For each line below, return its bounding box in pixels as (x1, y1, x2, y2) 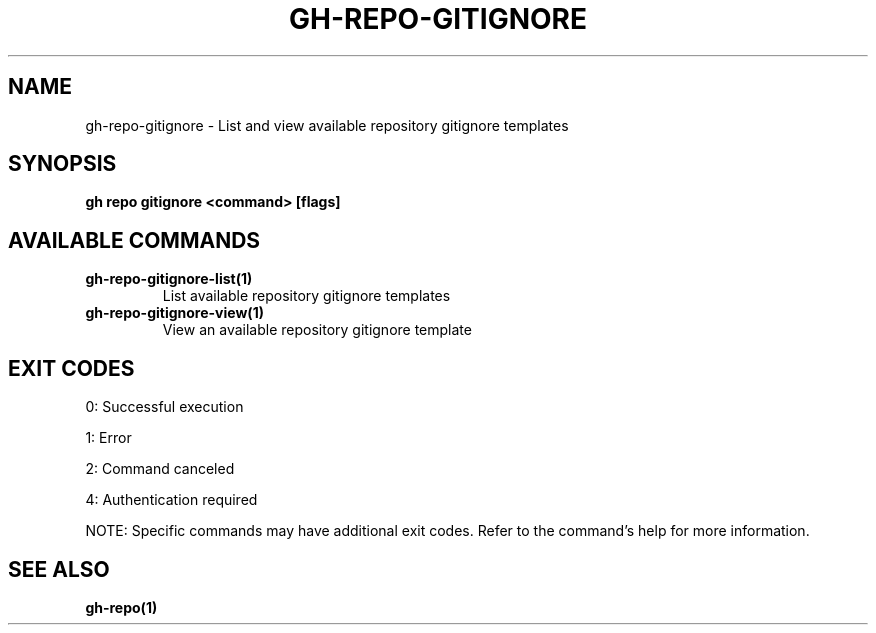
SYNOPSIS (8, 151, 117, 177)
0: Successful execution (85, 398, 244, 416)
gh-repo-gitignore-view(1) (85, 304, 264, 322)
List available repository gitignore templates (162, 287, 451, 305)
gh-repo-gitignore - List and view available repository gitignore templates (85, 116, 569, 134)
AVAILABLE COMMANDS (8, 227, 261, 253)
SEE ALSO (8, 556, 110, 582)
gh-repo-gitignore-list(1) (85, 270, 253, 288)
